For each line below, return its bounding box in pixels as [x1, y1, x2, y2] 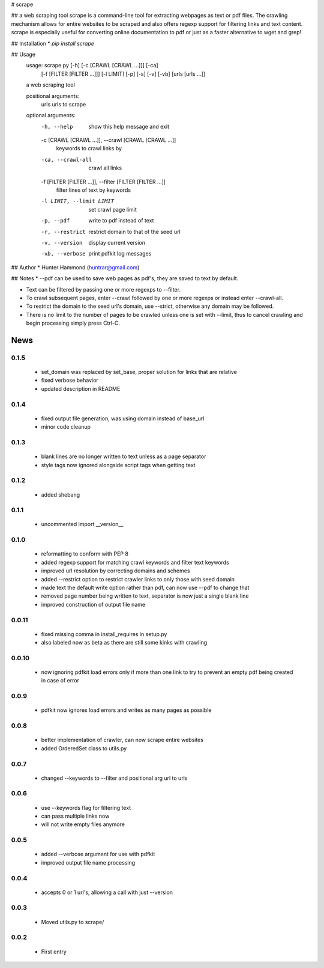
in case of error [41, 677, 79, 684]
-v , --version [41, 239, 83, 246]
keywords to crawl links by [56, 145, 122, 152]
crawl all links [88, 164, 122, 171]
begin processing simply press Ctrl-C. [26, 319, 120, 327]
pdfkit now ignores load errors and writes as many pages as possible [41, 706, 212, 714]
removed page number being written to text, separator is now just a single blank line [41, 592, 249, 599]
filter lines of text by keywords [56, 186, 131, 194]
